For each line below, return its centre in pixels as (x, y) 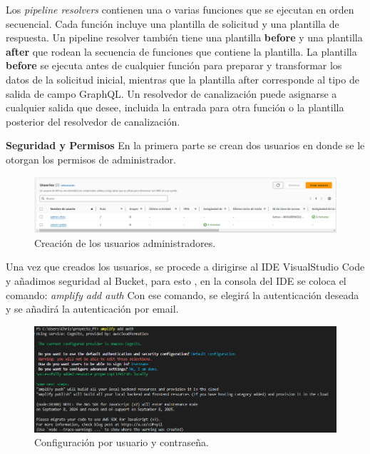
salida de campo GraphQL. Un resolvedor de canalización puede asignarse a (171, 93)
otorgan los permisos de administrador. (91, 159)
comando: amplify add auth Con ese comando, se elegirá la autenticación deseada (183, 294)
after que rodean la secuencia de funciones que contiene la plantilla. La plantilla (181, 51)
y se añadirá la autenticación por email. (92, 309)
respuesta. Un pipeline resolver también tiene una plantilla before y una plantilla (184, 37)
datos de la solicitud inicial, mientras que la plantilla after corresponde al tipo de (183, 79)
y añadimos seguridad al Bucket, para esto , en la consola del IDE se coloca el (176, 280)
